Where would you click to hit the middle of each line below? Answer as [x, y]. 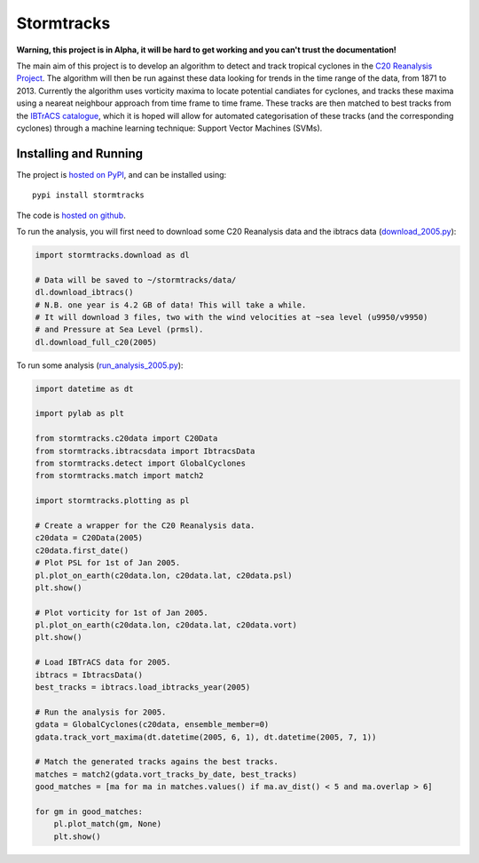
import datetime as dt [84, 388]
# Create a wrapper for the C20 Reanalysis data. [145, 525]
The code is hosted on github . [71, 215]
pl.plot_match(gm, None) [108, 824]
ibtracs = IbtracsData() [89, 675]
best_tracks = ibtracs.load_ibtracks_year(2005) [143, 687]
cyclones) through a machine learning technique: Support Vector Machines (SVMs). [169, 128]
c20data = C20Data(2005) [89, 538]
